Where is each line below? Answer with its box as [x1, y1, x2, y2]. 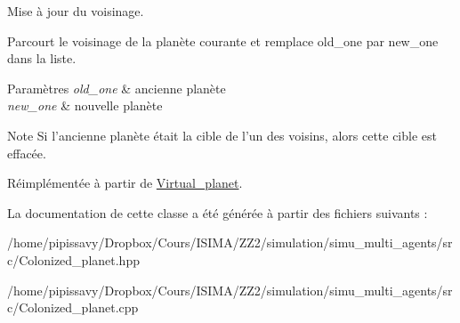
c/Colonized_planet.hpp [7, 250, 140, 269]
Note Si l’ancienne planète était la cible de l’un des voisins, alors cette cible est [7, 125, 437, 144]
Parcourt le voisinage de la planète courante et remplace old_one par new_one [7, 31, 439, 50]
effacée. [7, 143, 46, 162]
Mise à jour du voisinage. [7, 2, 144, 20]
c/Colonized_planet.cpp [7, 298, 139, 317]
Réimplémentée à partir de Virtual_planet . [7, 174, 243, 192]
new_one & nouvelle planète [7, 96, 163, 115]
